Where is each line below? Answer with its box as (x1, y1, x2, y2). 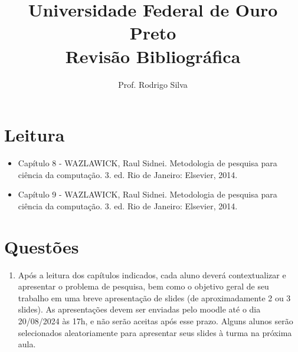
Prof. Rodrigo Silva (118, 78, 188, 90)
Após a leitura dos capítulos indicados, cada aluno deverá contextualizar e (18, 268, 286, 281)
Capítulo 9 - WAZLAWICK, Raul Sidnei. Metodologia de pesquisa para (18, 188, 277, 200)
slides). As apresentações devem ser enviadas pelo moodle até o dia (18, 303, 261, 315)
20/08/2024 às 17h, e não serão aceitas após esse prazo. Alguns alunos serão (18, 314, 293, 327)
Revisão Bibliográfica (65, 44, 241, 68)
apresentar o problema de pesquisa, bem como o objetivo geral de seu (18, 280, 269, 292)
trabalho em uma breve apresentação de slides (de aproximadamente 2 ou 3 (18, 291, 291, 304)
